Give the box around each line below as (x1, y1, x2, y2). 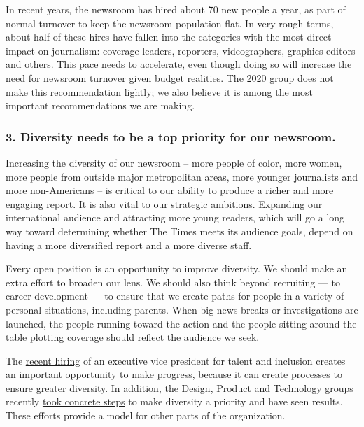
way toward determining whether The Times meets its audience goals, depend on (6, 223, 353, 238)
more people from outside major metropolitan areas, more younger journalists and (6, 169, 358, 183)
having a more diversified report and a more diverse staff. (6, 237, 252, 252)
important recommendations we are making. (6, 98, 195, 113)
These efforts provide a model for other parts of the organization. (6, 408, 286, 423)
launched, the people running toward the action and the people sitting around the (6, 316, 357, 330)
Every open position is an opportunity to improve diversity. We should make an (6, 261, 348, 276)
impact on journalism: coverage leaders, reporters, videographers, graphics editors (6, 43, 356, 57)
